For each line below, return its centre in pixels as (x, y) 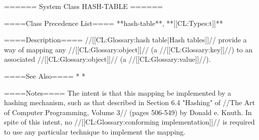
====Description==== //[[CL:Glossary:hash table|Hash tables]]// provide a (125, 40)
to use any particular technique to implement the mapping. (95, 131)
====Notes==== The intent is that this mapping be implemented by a (118, 92)
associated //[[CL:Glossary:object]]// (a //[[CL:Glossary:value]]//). (107, 59)
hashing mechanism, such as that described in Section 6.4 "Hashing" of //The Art (130, 102)
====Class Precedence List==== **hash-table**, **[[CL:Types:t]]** (113, 23)
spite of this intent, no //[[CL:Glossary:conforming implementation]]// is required (129, 122)
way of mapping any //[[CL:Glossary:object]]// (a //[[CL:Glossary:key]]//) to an (128, 49)
